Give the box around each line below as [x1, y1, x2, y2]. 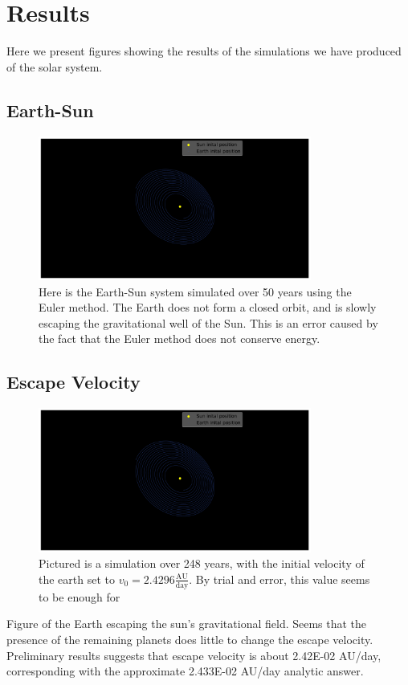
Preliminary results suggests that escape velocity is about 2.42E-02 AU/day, [6, 646, 381, 663]
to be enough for [39, 588, 120, 605]
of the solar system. [6, 58, 103, 75]
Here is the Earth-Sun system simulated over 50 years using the [39, 283, 352, 300]
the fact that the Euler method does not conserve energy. [39, 330, 320, 347]
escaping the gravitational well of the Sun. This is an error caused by [39, 314, 378, 331]
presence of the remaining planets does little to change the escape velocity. [6, 630, 373, 647]
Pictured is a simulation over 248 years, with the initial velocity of [39, 555, 365, 572]
